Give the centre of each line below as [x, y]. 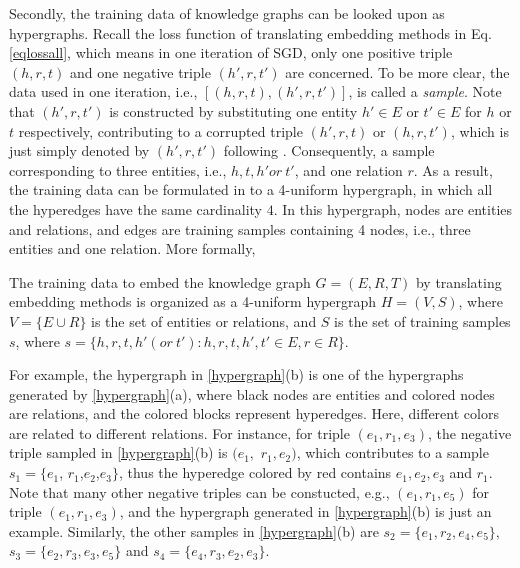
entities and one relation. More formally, [132, 248]
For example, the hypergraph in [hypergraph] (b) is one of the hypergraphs [236, 374]
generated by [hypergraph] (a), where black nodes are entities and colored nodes [252, 393]
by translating [458, 281]
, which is [479, 130]
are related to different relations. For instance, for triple [179, 432]
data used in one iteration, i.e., [103, 91]
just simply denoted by [79, 150]
